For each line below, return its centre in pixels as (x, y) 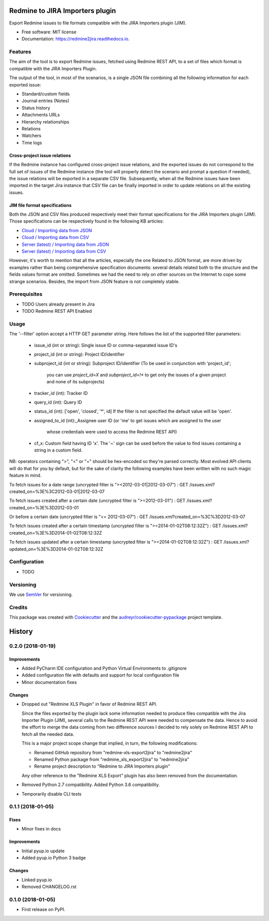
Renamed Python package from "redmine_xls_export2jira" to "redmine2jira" (112, 759)
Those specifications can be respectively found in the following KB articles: (86, 221)
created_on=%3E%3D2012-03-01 (44, 507)
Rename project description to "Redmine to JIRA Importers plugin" (102, 766)
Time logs (32, 142)
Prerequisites (26, 294)
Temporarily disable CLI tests (52, 794)
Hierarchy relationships (46, 121)
